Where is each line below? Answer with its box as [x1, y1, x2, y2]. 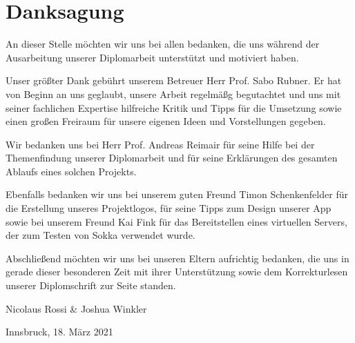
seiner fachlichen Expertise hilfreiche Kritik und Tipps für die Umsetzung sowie [6, 100, 342, 115]
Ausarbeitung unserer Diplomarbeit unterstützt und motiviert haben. [6, 50, 299, 64]
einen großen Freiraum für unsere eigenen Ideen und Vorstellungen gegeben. [6, 114, 326, 128]
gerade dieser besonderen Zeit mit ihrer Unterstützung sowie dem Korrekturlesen [6, 264, 348, 279]
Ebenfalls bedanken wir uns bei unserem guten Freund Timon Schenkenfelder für [6, 187, 348, 202]
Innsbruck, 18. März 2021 [6, 324, 113, 339]
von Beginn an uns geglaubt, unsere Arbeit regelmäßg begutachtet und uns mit [6, 86, 341, 101]
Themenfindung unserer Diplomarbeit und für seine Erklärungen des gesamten [6, 150, 338, 165]
